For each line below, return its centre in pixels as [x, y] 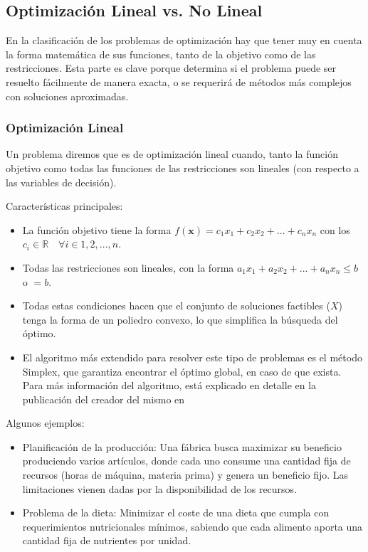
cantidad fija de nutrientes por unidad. [107, 540]
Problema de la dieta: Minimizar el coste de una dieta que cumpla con [176, 513]
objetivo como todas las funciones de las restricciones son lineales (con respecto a [183, 168]
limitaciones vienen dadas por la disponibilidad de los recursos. [160, 488]
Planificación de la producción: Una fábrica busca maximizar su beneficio [182, 446]
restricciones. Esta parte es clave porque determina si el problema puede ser [171, 68]
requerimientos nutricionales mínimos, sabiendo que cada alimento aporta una [193, 526]
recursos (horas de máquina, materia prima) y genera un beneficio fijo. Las [185, 475]
